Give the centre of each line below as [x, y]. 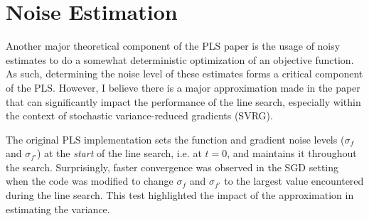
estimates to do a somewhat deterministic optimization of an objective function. [180, 59]
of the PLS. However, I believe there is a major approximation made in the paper [183, 87]
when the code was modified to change [90, 181]
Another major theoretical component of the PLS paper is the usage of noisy [173, 46]
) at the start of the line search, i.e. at [119, 153]
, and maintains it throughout [292, 153]
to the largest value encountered [294, 181]
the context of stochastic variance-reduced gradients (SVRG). [139, 115]
